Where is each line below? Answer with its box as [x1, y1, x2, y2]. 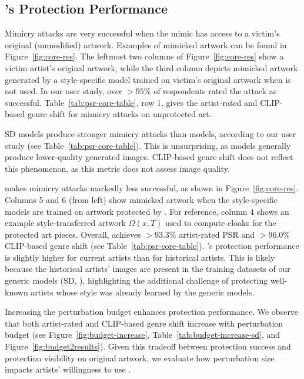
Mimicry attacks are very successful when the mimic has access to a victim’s [5, 27, 280, 39]
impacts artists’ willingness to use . [5, 363, 131, 375]
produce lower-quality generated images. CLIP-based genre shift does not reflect [5, 151, 293, 163]
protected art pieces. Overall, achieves [5, 228, 141, 240]
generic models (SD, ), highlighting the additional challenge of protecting [5, 274, 268, 287]
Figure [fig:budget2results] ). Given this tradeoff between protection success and [5, 340, 291, 353]
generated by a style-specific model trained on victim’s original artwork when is [5, 73, 291, 85]
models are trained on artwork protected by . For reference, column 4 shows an [5, 205, 289, 217]
